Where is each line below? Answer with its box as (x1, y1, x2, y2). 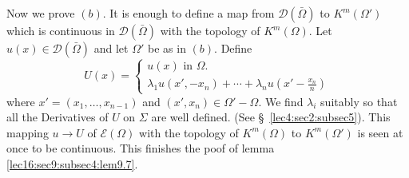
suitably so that (320, 93, 398, 109)
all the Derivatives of (6, 109, 109, 125)
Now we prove (6, 5, 75, 21)
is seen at (357, 124, 403, 140)
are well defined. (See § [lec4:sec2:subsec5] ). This (151, 109, 391, 125)
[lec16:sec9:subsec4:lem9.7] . (6, 155, 138, 172)
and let (93, 40, 129, 56)
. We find (258, 93, 304, 109)
